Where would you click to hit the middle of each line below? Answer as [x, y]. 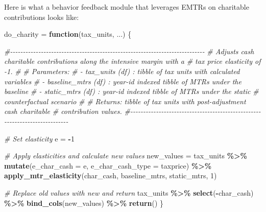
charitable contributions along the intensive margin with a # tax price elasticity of [132, 61]
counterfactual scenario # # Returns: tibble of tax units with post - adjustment [125, 101]
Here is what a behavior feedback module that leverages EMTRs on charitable [127, 7]
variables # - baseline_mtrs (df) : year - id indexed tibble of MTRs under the [123, 81]
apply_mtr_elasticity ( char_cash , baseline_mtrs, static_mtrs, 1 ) [111, 175]
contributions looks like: [42, 17]
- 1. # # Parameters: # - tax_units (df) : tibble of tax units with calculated [122, 71]
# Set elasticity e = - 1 [39, 138]
